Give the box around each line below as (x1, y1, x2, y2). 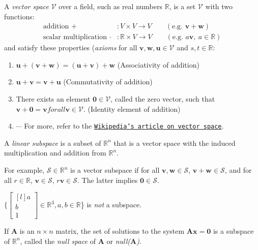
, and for (224, 165, 252, 175)
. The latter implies (77, 174, 138, 185)
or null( (106, 235, 130, 246)
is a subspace (213, 226, 254, 236)
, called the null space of (20, 235, 96, 246)
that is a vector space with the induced (113, 137, 236, 148)
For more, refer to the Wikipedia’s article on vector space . (24, 120, 224, 131)
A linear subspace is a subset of (4, 137, 101, 148)
